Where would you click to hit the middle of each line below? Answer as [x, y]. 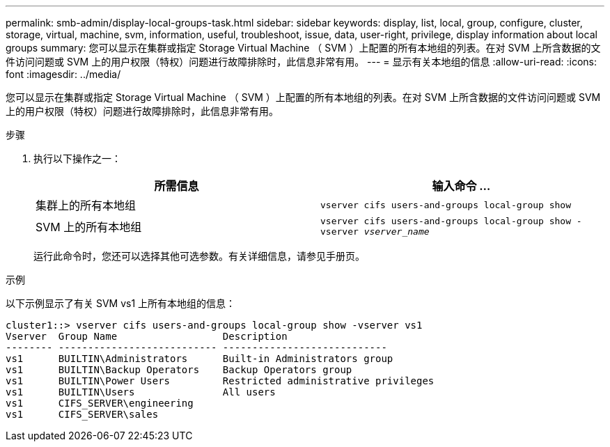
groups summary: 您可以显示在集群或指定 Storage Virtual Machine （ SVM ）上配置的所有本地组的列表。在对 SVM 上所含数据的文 [303, 48]
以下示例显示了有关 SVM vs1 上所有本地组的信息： [121, 303]
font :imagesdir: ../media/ [63, 74]
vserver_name [397, 232]
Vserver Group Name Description [147, 336]
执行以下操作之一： [77, 158]
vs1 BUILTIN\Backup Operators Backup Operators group [179, 370]
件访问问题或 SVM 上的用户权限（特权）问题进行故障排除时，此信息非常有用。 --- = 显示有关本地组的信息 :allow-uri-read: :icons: [301, 62]
